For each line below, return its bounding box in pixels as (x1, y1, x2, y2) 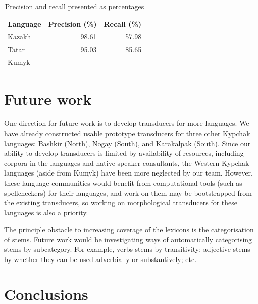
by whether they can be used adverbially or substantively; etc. (4, 254, 197, 265)
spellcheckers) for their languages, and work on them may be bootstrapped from (4, 187, 252, 198)
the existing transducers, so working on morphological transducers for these (4, 197, 238, 208)
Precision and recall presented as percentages (5, 1, 144, 11)
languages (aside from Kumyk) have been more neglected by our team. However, (4, 167, 253, 178)
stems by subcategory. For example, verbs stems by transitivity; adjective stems (4, 244, 250, 254)
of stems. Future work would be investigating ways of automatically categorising (4, 234, 252, 244)
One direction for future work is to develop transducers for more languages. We (4, 118, 249, 128)
